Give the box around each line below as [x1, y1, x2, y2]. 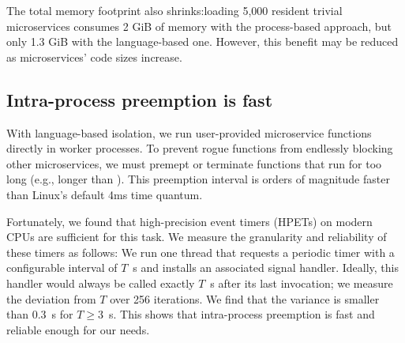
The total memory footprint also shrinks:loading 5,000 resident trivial [6, 2, 343, 18]
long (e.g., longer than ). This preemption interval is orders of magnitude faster [6, 171, 390, 187]
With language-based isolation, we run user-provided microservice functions [6, 124, 372, 141]
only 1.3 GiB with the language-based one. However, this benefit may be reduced [6, 33, 399, 50]
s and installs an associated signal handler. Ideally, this [133, 259, 399, 276]
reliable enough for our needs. [6, 321, 150, 337]
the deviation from [6, 290, 96, 307]
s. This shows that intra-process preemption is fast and [109, 306, 375, 322]
